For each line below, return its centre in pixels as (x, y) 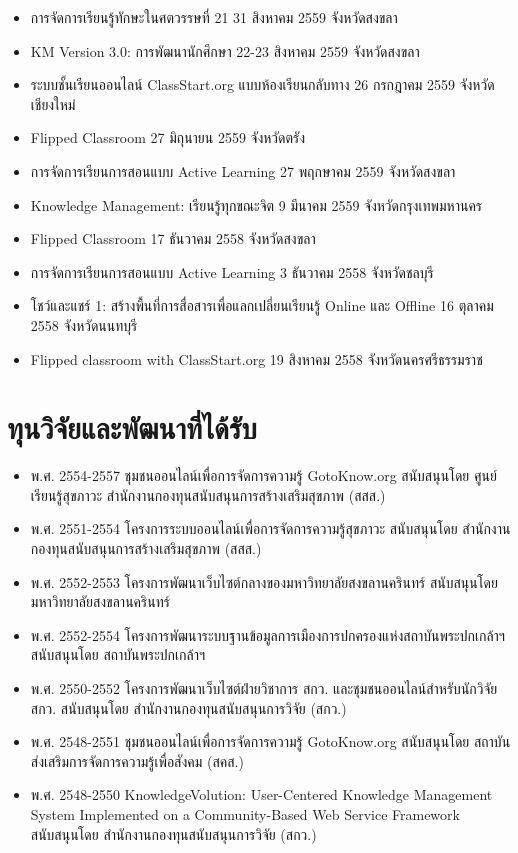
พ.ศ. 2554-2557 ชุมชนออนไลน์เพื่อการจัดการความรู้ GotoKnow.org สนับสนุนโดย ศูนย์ (263, 475)
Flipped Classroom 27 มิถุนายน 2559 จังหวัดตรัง (168, 137)
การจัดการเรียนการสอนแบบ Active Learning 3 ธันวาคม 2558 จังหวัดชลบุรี (232, 271)
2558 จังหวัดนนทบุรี (84, 324)
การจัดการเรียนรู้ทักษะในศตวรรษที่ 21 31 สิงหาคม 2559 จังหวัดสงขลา (214, 17)
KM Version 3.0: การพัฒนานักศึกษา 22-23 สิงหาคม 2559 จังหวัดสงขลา (225, 50)
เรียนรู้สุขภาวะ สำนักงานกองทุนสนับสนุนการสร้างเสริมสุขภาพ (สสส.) (208, 494)
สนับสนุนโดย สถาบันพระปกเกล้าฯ (118, 654)
